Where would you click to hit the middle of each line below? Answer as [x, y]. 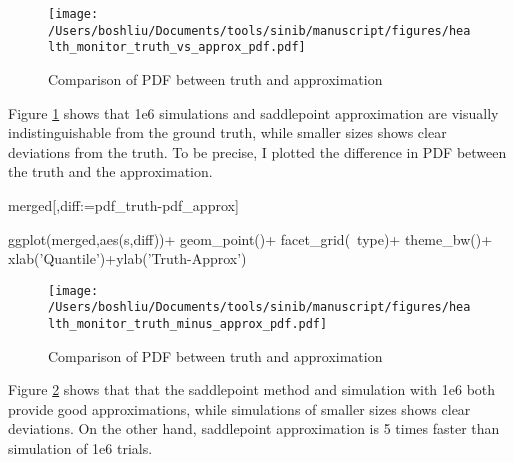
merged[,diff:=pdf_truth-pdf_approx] [123, 204]
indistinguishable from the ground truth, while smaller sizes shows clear [227, 132]
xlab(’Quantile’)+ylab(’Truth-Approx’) [127, 258]
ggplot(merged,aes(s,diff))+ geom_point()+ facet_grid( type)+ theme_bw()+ [250, 238]
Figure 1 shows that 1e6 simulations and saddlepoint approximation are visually [253, 112]
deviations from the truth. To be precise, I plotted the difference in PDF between [257, 151]
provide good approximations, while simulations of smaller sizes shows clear [239, 408]
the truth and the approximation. [110, 171]
